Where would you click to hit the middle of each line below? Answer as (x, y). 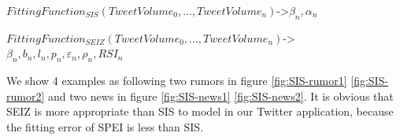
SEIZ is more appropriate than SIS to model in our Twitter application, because (200, 111)
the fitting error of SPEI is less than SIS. (105, 126)
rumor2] (26, 96)
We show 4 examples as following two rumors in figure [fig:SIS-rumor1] (177, 81)
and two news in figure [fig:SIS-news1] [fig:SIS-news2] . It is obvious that (220, 96)
